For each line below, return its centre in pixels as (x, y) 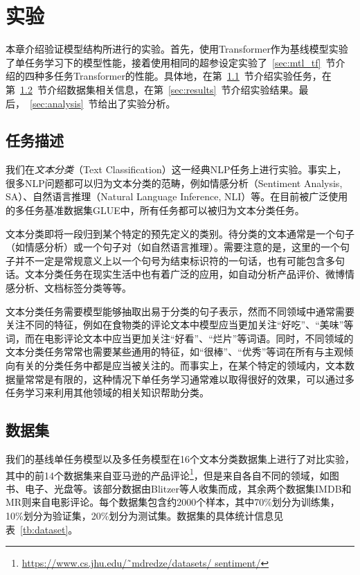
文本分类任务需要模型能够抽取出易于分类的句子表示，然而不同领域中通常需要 (180, 311)
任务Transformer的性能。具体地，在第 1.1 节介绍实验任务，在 (192, 76)
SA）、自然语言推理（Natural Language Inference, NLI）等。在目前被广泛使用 (177, 196)
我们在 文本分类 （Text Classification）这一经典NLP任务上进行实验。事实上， (176, 169)
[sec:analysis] (57, 103)
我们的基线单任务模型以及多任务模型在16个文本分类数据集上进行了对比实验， (180, 459)
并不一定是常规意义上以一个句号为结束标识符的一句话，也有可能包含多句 (180, 260)
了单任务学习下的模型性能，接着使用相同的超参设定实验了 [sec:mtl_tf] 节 (171, 62)
